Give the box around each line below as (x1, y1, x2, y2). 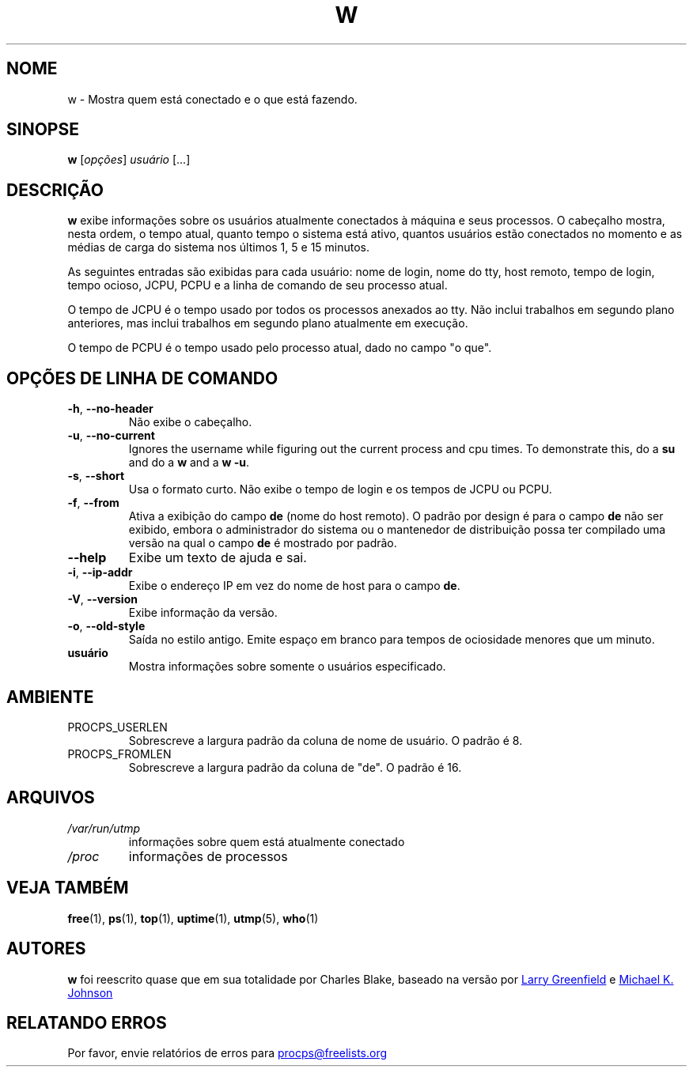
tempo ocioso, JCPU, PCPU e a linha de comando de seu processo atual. (67, 278, 448, 293)
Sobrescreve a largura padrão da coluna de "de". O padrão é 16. (128, 760, 462, 774)
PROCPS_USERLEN (67, 720, 168, 734)
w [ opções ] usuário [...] (67, 153, 191, 167)
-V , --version (67, 592, 138, 606)
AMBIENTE (6, 686, 94, 707)
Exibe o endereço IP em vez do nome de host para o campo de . (128, 579, 460, 593)
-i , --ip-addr (67, 565, 133, 580)
